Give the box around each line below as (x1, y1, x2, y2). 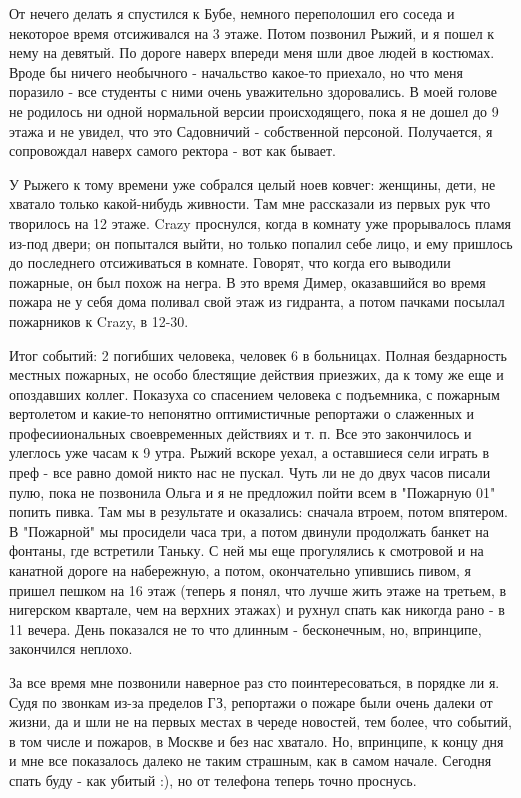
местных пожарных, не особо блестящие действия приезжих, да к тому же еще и (9, 364, 504, 385)
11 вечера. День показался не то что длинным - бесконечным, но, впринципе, (9, 618, 482, 639)
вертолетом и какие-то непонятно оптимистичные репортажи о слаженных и (9, 403, 475, 424)
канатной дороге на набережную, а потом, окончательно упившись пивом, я (9, 560, 471, 581)
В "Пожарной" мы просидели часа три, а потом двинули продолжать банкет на (9, 520, 489, 541)
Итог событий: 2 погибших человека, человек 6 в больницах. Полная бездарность (9, 344, 507, 365)
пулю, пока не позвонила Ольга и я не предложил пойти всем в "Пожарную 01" (9, 481, 496, 502)
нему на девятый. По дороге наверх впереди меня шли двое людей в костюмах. (9, 42, 495, 63)
